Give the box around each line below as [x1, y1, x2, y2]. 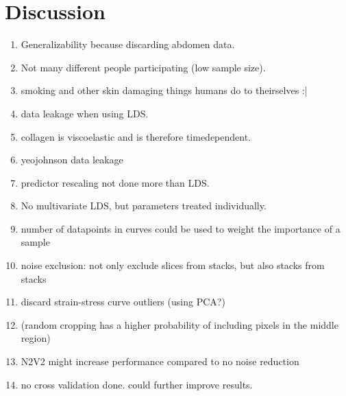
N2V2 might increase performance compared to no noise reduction [21, 354, 299, 369]
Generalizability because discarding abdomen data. [21, 37, 235, 51]
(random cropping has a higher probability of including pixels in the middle [21, 317, 338, 331]
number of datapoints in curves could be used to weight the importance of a [21, 221, 341, 235]
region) [21, 331, 51, 345]
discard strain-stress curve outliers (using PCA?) [21, 294, 225, 309]
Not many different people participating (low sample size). [21, 60, 266, 74]
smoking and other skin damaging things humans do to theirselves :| [21, 83, 308, 97]
